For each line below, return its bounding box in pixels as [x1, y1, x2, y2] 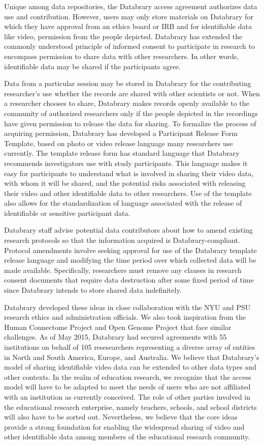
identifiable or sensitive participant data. [4, 207, 130, 218]
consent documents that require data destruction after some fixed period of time [4, 274, 254, 285]
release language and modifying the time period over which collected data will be [4, 255, 256, 265]
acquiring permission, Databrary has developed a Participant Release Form [4, 128, 238, 138]
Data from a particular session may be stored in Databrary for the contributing [4, 78, 251, 89]
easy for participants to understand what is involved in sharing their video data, [4, 168, 254, 178]
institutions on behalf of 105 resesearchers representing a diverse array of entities [4, 342, 255, 352]
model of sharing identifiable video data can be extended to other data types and [4, 361, 256, 372]
